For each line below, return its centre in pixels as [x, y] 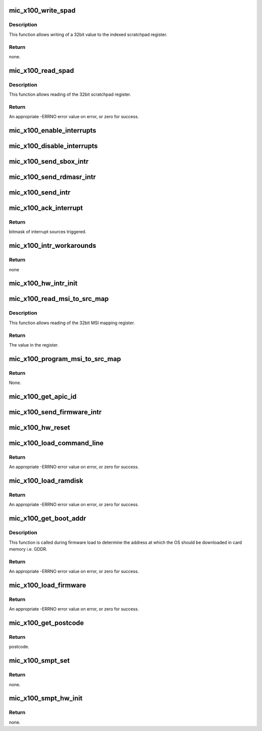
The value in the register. [34, 345]
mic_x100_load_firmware [48, 585]
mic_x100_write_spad [42, 10]
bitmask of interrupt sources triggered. [48, 232]
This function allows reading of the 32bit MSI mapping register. [72, 323]
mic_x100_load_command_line [56, 443]
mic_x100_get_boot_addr [48, 518]
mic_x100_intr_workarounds [53, 246]
